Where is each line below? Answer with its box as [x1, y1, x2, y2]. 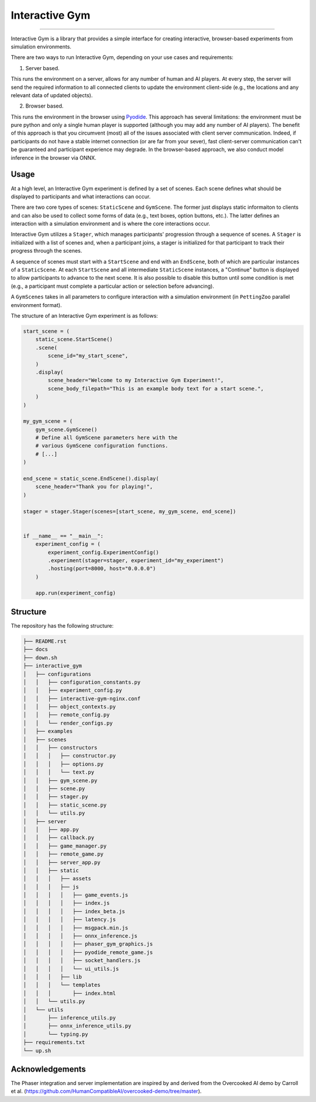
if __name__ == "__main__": [23, 532, 104, 539]
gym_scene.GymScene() [35, 426, 98, 433]
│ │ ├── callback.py [23, 834, 95, 841]
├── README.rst [23, 638, 67, 645]
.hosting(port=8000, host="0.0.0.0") [47, 565, 156, 572]
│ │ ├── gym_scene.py [23, 777, 98, 784]
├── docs [23, 646, 49, 653]
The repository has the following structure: [11, 622, 114, 629]
